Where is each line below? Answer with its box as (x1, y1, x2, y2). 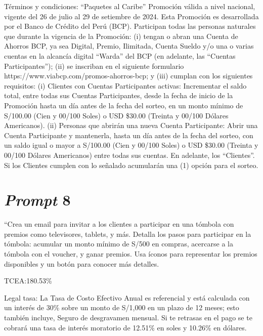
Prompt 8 (4, 189, 71, 211)
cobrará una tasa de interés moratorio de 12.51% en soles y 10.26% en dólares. (4, 322, 247, 332)
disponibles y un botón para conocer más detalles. (4, 258, 159, 269)
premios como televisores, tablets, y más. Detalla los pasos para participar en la (4, 228, 251, 239)
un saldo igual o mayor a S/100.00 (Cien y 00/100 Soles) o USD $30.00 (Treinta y (4, 140, 258, 150)
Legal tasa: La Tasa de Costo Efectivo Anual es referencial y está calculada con (4, 292, 250, 303)
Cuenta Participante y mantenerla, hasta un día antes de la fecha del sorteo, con (4, 130, 253, 140)
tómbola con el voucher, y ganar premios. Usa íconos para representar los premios (4, 248, 257, 259)
